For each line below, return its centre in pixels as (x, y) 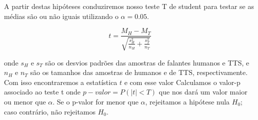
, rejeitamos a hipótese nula (187, 102)
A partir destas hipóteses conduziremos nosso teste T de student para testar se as (129, 6)
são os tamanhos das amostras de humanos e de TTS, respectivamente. (139, 72)
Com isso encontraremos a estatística (61, 82)
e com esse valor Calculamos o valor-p (182, 82)
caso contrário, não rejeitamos (50, 111)
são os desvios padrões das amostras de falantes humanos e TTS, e (147, 62)
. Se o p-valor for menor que (95, 102)
